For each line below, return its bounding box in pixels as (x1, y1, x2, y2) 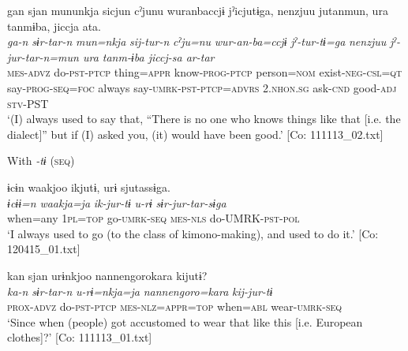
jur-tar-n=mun (7, 48, 79, 65)
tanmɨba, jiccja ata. (7, 17, 102, 34)
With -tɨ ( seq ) (7, 152, 75, 169)
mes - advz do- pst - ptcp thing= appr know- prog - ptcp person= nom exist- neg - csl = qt (7, 64, 402, 80)
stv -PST (7, 95, 49, 111)
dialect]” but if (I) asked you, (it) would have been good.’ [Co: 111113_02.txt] (7, 125, 384, 142)
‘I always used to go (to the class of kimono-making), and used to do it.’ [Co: (7, 225, 379, 241)
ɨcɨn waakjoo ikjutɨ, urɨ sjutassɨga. (7, 178, 170, 195)
